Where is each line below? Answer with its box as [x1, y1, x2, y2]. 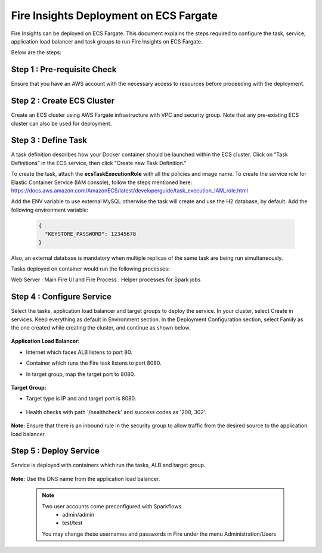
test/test [62, 519, 83, 527]
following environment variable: [11, 206, 89, 213]
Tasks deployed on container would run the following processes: [11, 265, 170, 272]
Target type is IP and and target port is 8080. [26, 395, 137, 402]
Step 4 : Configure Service [11, 292, 112, 302]
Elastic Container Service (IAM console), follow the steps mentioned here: [11, 179, 193, 186]
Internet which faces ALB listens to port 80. [26, 349, 132, 356]
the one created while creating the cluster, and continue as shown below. [11, 324, 191, 331]
